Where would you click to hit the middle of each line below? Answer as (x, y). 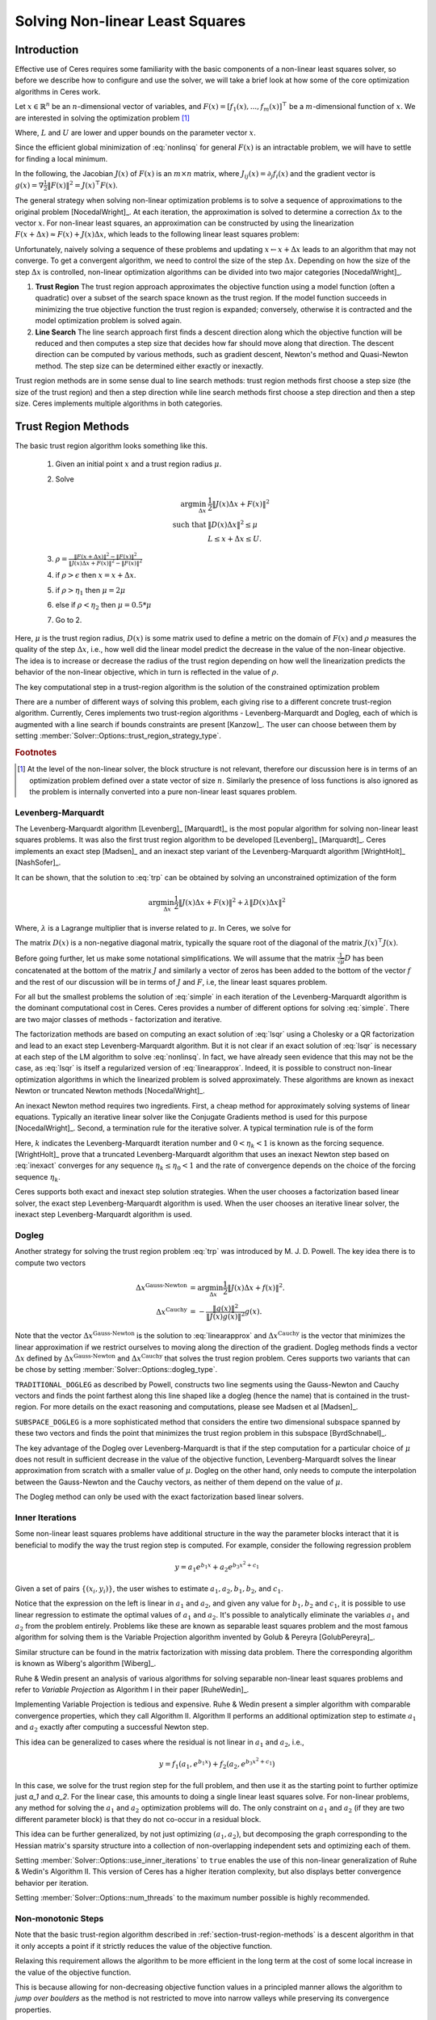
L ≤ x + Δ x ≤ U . (235, 539)
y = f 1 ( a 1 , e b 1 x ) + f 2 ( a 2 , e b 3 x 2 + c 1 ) (217, 1763)
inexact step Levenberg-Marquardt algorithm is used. (104, 1214)
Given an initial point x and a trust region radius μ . (138, 464)
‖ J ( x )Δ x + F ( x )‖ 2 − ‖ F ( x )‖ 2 (106, 563)
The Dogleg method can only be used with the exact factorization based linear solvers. (159, 1497)
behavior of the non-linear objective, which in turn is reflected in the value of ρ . (147, 672)
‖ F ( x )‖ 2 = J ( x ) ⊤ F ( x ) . (83, 184)
